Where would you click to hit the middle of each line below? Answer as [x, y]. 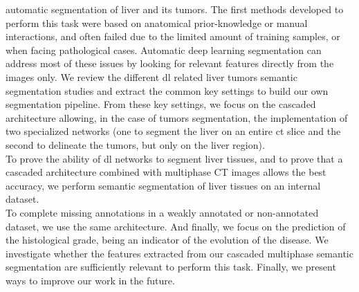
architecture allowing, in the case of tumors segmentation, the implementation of [177, 117]
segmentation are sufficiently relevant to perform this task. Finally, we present [171, 267]
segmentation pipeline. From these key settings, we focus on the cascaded [161, 104]
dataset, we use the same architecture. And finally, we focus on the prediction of [176, 226]
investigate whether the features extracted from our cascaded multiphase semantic [179, 253]
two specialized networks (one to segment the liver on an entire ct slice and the [173, 131]
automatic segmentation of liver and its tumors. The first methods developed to [175, 9]
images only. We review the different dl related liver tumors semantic [151, 76]
